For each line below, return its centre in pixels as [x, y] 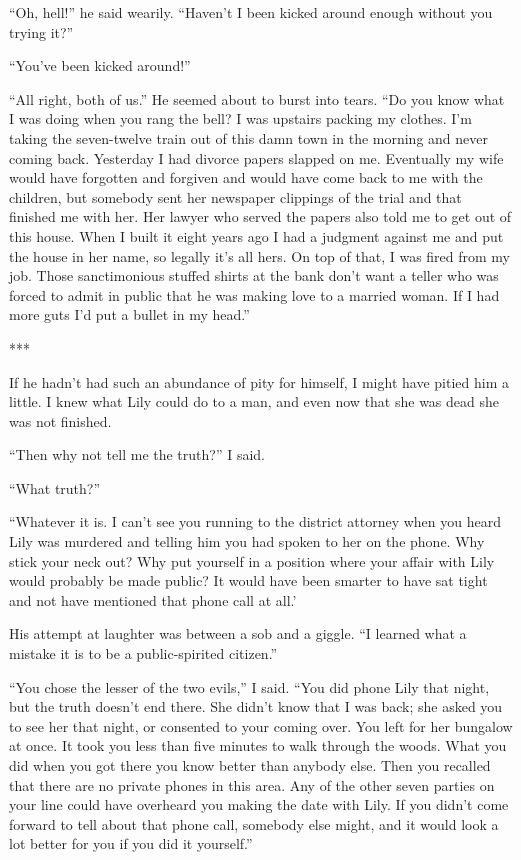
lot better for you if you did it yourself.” [131, 843]
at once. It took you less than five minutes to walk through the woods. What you [258, 745]
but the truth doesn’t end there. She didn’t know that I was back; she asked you [256, 706]
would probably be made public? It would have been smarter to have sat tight [248, 580]
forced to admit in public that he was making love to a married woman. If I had [254, 294]
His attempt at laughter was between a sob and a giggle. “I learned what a [238, 633]
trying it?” [41, 31]
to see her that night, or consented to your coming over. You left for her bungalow [261, 725]
